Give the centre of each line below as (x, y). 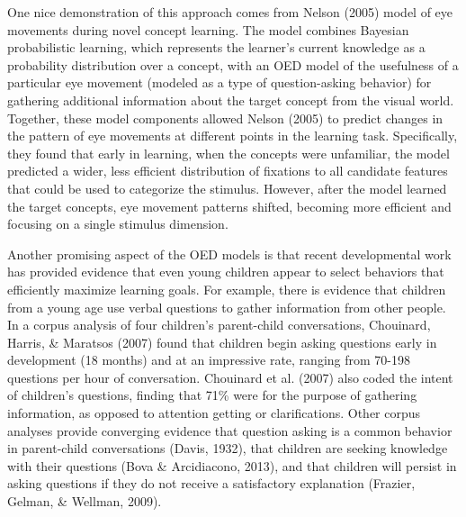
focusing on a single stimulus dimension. (118, 224)
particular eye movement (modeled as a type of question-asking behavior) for (220, 82)
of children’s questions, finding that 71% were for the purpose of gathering (212, 395)
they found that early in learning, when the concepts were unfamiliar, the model (229, 153)
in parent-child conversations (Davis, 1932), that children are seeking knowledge (228, 448)
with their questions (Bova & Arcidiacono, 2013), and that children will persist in (232, 465)
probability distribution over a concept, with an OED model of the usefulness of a (233, 64)
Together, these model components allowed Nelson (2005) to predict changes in (225, 118)
